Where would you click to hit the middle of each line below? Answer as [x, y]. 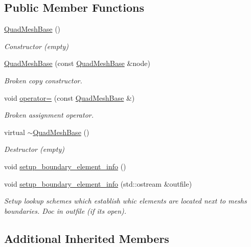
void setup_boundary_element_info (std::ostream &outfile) [98, 183]
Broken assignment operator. [49, 115]
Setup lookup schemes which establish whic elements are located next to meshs [125, 201]
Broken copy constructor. [43, 80]
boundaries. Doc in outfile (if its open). [65, 210]
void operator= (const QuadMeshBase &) [70, 97]
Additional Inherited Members [87, 238]
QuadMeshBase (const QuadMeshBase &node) [77, 63]
